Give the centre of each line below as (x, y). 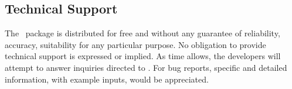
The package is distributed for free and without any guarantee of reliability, (142, 33)
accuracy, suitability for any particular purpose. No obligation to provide (135, 44)
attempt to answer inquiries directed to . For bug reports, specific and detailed (146, 67)
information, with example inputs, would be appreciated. (107, 79)
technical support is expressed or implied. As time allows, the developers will (143, 56)
